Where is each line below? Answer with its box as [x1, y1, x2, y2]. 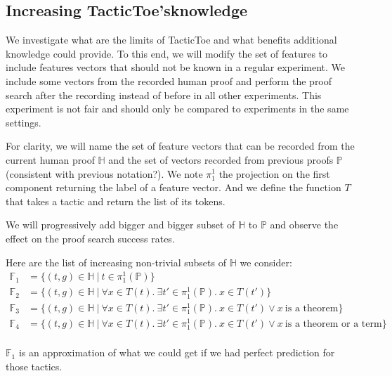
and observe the [270, 217, 339, 232]
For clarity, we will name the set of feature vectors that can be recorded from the [6, 138, 355, 153]
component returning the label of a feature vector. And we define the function [6, 180, 341, 195]
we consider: [240, 254, 292, 269]
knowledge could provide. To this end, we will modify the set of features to [6, 46, 328, 60]
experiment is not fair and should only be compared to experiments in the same [6, 101, 349, 116]
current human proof [6, 152, 95, 167]
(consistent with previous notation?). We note [6, 166, 203, 181]
